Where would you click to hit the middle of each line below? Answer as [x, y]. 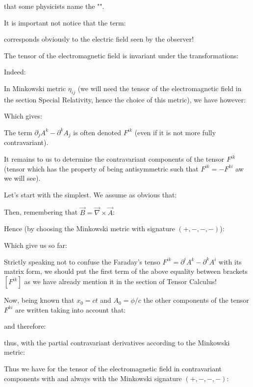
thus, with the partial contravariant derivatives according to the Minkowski [117, 342]
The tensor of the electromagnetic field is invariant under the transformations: [121, 55]
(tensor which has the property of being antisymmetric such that [101, 168]
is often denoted [97, 132]
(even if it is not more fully [175, 132]
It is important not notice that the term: [65, 22]
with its [230, 261]
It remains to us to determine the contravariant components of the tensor [114, 159]
